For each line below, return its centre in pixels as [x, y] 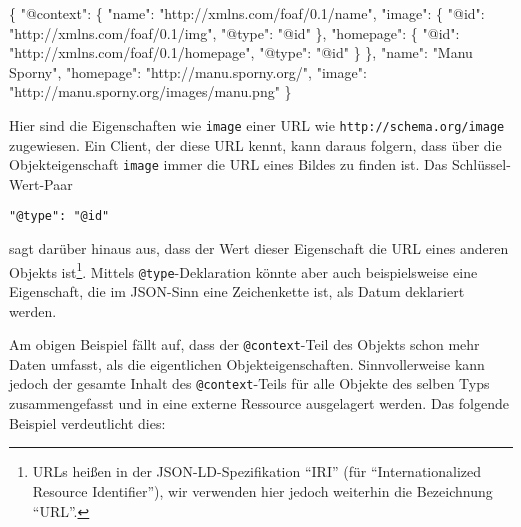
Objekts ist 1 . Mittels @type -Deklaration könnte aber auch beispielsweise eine [243, 270]
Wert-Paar [41, 183]
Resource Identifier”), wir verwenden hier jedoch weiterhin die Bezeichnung [262, 490]
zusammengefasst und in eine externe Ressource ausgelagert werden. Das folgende [259, 403]
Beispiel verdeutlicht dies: [87, 422]
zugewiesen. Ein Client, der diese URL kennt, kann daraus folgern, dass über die [255, 144]
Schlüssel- [481, 164]
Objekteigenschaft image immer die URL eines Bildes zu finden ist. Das [228, 164]
